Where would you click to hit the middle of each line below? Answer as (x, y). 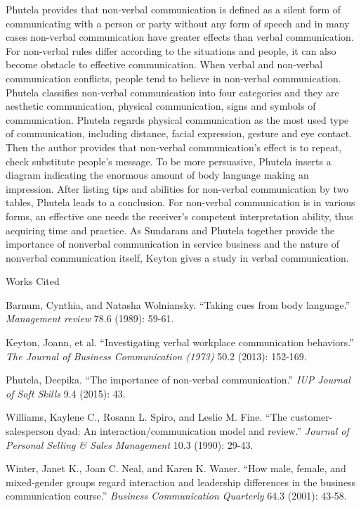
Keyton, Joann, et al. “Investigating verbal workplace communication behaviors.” (180, 342)
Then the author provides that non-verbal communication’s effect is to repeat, (174, 147)
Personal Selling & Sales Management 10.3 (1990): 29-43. (130, 444)
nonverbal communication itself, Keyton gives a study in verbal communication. (177, 257)
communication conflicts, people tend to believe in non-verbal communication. (173, 78)
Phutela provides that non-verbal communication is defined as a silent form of (173, 9)
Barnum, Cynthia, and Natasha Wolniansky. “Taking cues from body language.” (178, 304)
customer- (311, 417)
